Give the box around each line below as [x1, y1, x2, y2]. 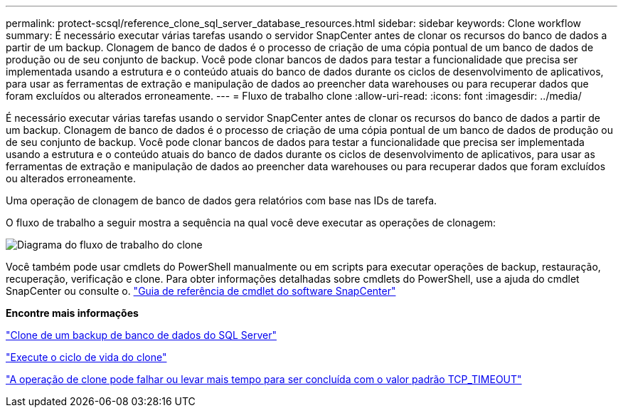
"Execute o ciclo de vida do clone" [6, 351, 167, 363]
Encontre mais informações [6, 307, 139, 319]
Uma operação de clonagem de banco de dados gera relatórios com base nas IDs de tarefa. [6, 194, 437, 206]
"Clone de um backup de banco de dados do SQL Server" [6, 329, 277, 341]
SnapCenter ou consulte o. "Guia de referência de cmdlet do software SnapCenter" [6, 285, 396, 297]
